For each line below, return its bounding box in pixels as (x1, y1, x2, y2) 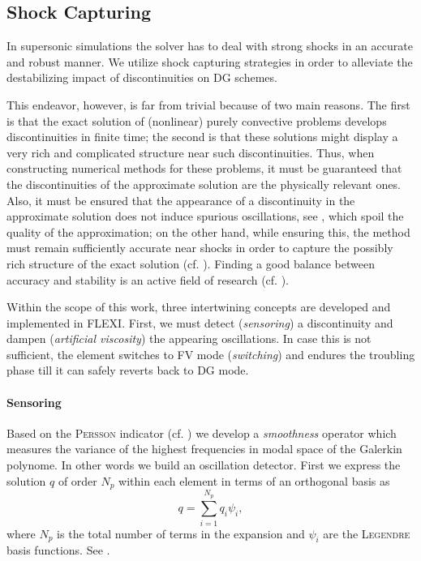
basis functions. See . (6, 542, 110, 559)
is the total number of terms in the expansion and (57, 525, 305, 542)
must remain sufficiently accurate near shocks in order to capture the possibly (6, 239, 393, 256)
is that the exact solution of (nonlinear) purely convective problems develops (6, 112, 387, 129)
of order (58, 472, 97, 489)
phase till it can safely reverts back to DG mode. (6, 362, 249, 379)
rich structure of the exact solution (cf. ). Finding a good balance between (6, 255, 375, 272)
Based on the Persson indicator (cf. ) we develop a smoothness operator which (6, 424, 397, 441)
